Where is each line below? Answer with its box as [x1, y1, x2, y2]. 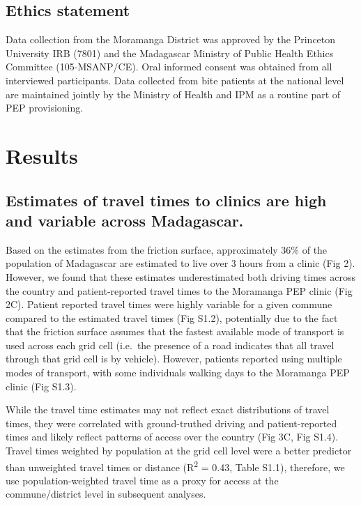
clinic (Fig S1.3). [6, 378, 77, 393]
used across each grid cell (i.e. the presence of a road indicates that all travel [6, 337, 335, 352]
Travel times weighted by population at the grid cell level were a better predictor [6, 443, 352, 458]
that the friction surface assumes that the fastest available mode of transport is [6, 324, 344, 339]
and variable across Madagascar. [6, 209, 244, 231]
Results [6, 141, 78, 169]
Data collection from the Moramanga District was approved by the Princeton [6, 32, 336, 47]
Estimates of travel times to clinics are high [6, 189, 327, 210]
